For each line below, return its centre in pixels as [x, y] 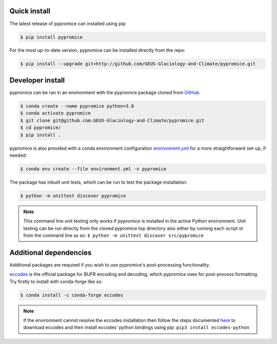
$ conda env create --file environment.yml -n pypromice [93, 169]
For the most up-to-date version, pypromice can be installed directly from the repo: [97, 50]
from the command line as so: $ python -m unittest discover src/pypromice [113, 235]
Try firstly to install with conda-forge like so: [56, 281]
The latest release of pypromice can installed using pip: [68, 24]
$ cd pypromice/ [41, 128]
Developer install [37, 80]
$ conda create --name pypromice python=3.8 [77, 106]
